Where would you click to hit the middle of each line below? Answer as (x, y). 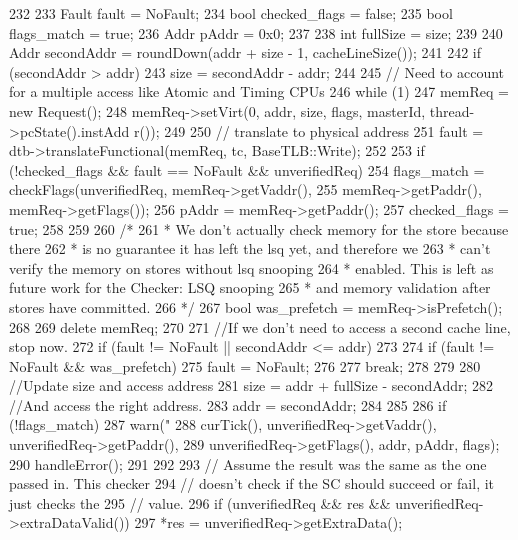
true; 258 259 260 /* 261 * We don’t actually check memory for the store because (259, 228)
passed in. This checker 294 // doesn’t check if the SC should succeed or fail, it (252, 483)
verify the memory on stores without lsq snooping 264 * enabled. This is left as (251, 267)
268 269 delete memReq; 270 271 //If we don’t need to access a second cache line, (260, 326)
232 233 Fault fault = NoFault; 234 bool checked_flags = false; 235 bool (231, 13)
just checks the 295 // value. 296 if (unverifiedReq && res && (200, 502)
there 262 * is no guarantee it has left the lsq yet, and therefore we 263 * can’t (250, 248)
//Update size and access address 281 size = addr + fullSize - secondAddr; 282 (251, 385)
